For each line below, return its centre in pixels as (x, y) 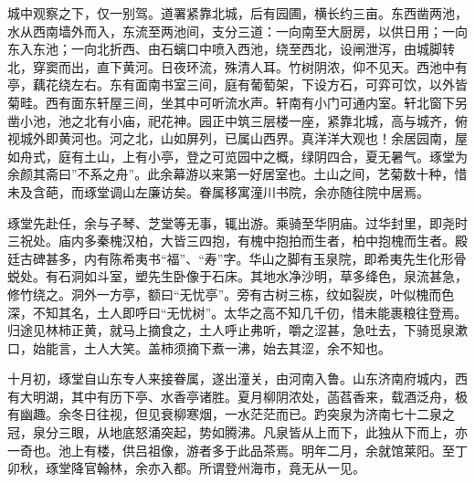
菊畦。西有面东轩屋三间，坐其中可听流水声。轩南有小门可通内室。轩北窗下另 (237, 102)
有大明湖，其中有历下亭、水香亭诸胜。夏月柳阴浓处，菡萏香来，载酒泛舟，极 (237, 396)
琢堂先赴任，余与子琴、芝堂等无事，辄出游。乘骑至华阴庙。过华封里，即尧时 (237, 222)
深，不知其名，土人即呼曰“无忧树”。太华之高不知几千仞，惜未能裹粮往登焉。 (237, 312)
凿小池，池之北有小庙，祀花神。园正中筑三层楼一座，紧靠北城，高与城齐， (231, 120)
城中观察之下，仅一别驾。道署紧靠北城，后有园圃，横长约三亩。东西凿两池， (237, 13)
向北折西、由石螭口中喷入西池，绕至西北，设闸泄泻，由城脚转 (269, 49)
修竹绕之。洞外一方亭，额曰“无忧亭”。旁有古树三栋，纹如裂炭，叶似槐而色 (231, 294)
